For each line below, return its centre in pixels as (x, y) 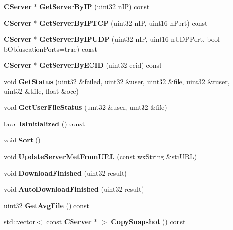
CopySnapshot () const (148, 221)
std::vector (19, 221)
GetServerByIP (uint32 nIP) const (95, 6)
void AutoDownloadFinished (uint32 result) (74, 189)
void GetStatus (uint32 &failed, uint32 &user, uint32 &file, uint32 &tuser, (117, 81)
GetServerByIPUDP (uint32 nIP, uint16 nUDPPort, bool (130, 39)
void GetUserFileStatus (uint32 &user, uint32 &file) (86, 107)
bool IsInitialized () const (45, 123)
